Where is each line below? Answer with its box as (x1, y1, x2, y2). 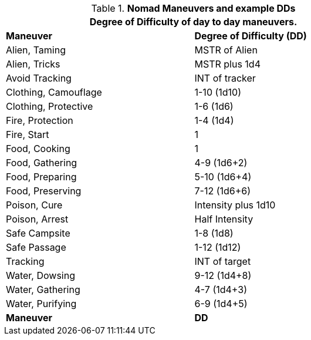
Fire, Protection (6, 115, 73, 126)
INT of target (194, 255, 251, 267)
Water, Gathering (6, 284, 80, 295)
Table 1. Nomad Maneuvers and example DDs (91, 2, 296, 14)
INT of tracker (194, 72, 256, 84)
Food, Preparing (6, 171, 77, 183)
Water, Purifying (6, 298, 77, 309)
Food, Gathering (6, 157, 77, 169)
